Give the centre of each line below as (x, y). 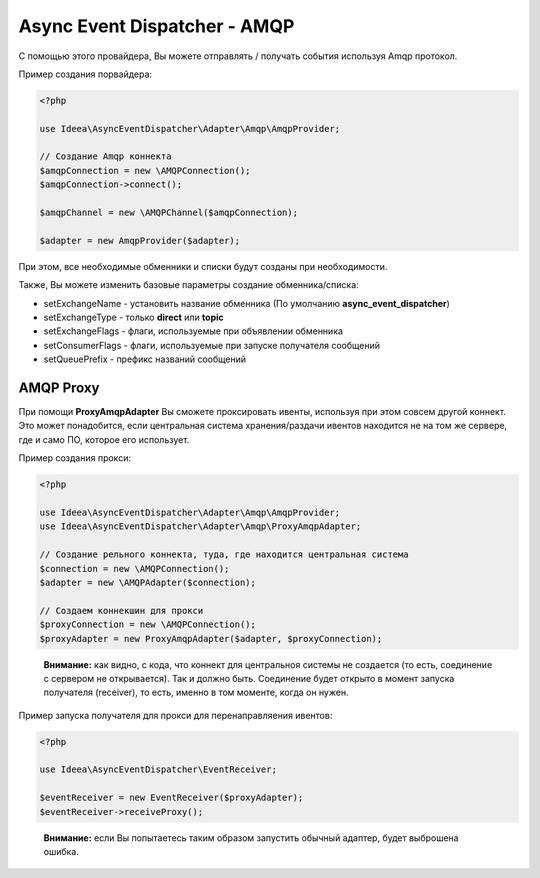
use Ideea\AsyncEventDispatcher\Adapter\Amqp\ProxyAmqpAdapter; (200, 526)
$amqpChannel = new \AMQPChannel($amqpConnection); (169, 213)
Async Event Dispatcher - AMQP (156, 26)
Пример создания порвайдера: (85, 74)
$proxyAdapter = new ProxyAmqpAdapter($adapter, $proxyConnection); (211, 638)
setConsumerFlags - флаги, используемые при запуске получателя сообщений (211, 345)
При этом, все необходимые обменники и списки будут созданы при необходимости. (203, 266)
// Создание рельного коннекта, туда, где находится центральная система (224, 554)
